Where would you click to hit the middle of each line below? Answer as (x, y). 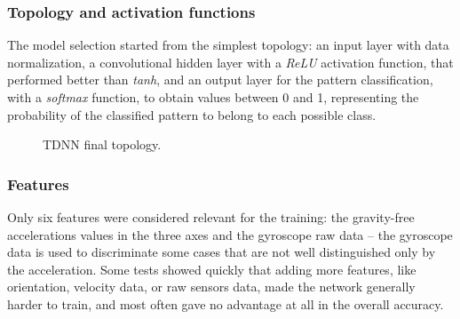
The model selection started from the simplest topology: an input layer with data (228, 45)
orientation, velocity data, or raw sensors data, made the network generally (211, 287)
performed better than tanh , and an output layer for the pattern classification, (220, 80)
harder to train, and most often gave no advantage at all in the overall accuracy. (226, 303)
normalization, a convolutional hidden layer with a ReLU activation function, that (230, 62)
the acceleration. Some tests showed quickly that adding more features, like (212, 269)
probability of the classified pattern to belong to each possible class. (192, 114)
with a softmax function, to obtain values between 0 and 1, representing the (213, 97)
